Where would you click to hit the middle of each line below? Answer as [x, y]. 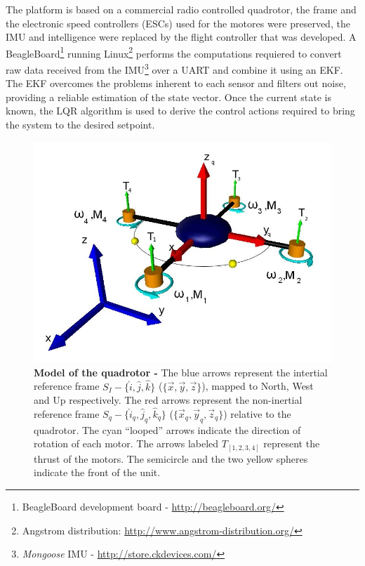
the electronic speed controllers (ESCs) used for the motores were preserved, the [178, 23]
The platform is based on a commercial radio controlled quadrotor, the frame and [181, 9]
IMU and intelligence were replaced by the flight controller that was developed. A [181, 37]
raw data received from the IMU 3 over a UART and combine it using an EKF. [174, 68]
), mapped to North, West [258, 386]
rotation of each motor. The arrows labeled [126, 443]
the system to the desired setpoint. [80, 125]
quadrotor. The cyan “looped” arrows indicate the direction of [167, 429]
